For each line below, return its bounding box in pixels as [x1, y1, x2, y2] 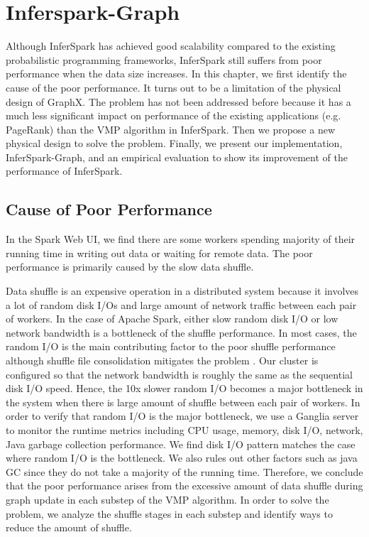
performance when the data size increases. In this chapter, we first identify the [6, 66, 347, 81]
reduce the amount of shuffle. [6, 520, 132, 535]
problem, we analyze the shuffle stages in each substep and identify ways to [6, 506, 333, 521]
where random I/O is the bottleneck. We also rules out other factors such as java [6, 450, 358, 465]
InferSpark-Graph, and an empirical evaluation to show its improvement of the [6, 149, 348, 164]
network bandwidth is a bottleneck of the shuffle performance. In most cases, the [6, 325, 357, 340]
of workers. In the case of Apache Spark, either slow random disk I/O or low [6, 311, 338, 326]
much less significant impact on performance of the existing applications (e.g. [6, 108, 341, 123]
